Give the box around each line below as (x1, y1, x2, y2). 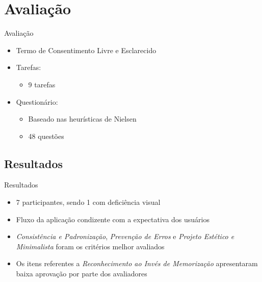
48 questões (28, 130, 64, 141)
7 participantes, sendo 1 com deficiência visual (16, 197, 161, 207)
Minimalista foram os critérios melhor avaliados (16, 241, 165, 251)
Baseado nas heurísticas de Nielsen (28, 113, 137, 124)
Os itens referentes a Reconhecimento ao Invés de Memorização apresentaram (16, 258, 258, 269)
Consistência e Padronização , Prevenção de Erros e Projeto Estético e (16, 231, 234, 242)
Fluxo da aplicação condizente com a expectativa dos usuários (16, 214, 210, 224)
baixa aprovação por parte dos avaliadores (16, 268, 147, 279)
